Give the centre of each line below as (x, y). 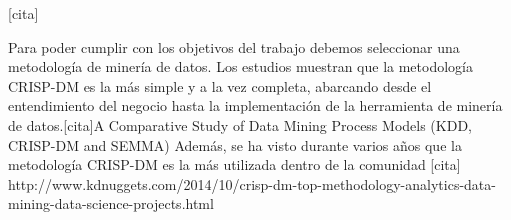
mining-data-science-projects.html (111, 203)
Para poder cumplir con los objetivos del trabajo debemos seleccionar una (234, 46)
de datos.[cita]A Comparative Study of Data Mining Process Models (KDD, (240, 124)
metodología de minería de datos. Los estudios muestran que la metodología (240, 66)
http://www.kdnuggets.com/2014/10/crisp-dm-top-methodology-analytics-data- (252, 183)
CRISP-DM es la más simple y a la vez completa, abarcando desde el (220, 85)
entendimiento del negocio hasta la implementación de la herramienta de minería (255, 105)
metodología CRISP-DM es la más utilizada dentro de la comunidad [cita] (234, 164)
